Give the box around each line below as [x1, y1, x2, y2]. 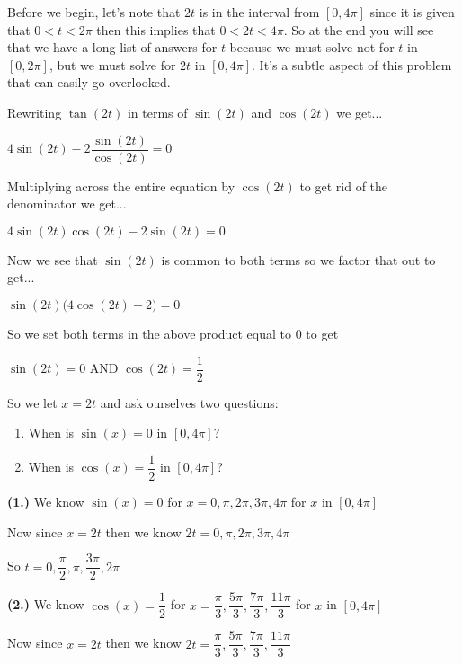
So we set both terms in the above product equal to [7, 324, 291, 342]
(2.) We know [7, 595, 84, 614]
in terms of [127, 102, 188, 121]
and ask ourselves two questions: [100, 393, 279, 412]
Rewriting [7, 102, 62, 121]
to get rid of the [299, 176, 388, 195]
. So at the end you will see [283, 20, 434, 39]
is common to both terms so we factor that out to [161, 250, 436, 269]
